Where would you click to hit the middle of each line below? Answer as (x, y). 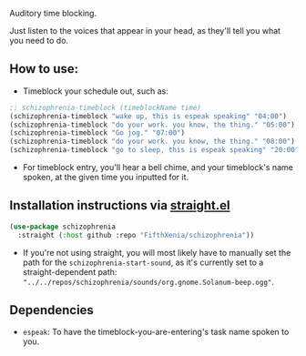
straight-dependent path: (70, 271)
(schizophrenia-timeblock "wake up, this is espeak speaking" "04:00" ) (148, 116)
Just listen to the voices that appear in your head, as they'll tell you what (145, 31)
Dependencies (51, 310)
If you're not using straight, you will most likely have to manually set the (157, 252)
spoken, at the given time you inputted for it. (106, 178)
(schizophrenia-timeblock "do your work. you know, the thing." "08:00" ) (153, 142)
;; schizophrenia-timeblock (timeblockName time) (106, 107)
